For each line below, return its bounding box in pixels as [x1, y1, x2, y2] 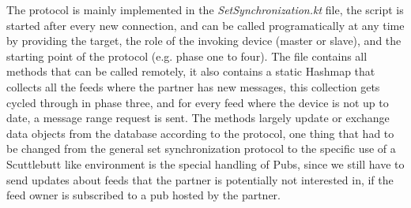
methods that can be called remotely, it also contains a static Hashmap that [6, 63, 375, 80]
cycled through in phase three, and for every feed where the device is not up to [6, 94, 389, 110]
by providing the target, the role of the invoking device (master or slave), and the [6, 32, 402, 49]
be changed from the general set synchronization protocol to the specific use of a [6, 140, 396, 157]
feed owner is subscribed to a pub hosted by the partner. [6, 187, 281, 203]
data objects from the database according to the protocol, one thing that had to [6, 124, 394, 141]
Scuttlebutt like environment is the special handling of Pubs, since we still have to [6, 155, 405, 172]
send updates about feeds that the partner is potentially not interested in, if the [6, 171, 394, 188]
